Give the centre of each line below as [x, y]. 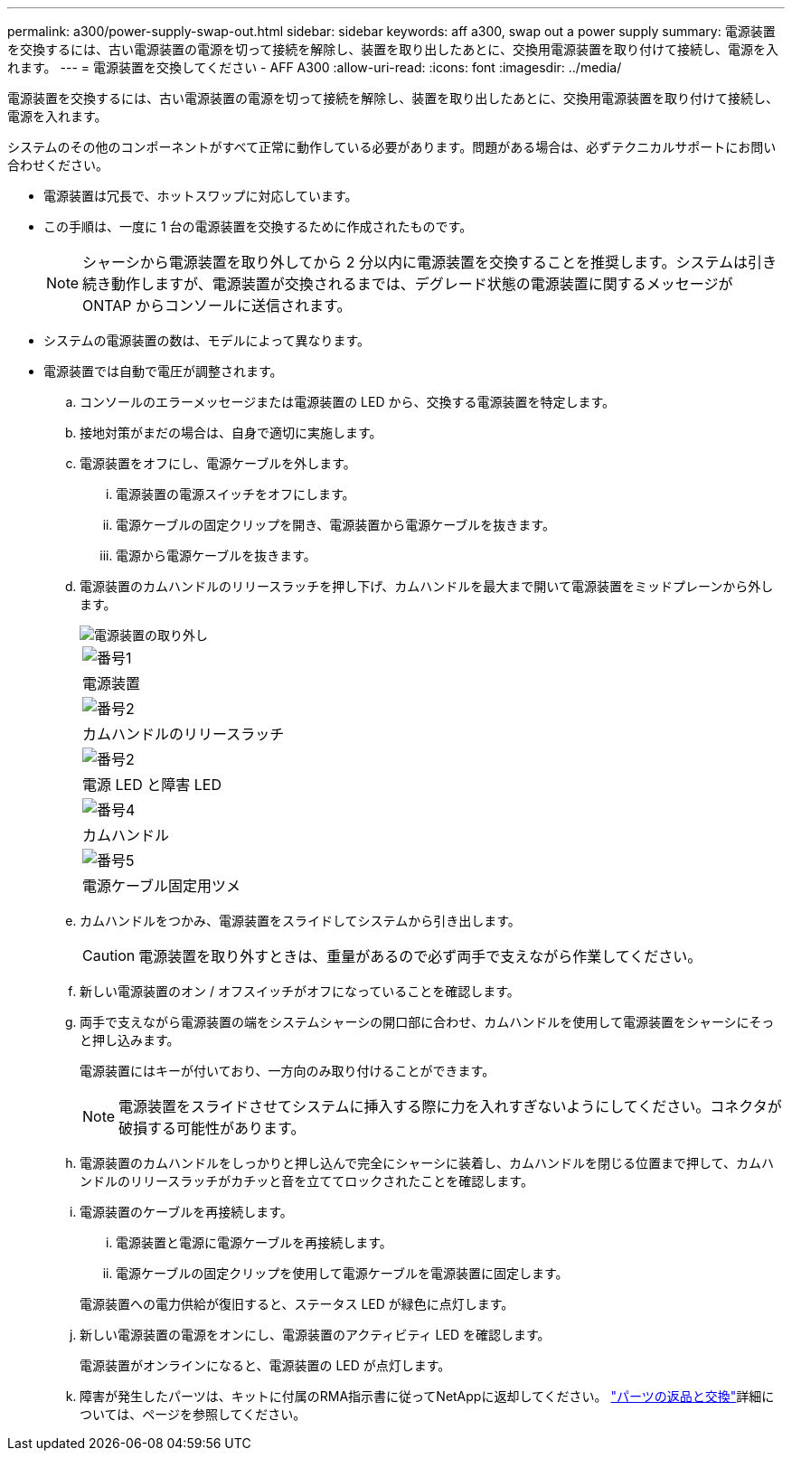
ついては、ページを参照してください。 [193, 1414]
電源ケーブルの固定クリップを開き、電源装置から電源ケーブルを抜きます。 [335, 525]
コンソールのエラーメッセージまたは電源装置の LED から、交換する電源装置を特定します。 [348, 402]
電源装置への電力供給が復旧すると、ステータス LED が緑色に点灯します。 [297, 1304]
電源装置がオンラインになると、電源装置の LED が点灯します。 [265, 1365]
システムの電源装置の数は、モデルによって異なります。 [207, 340]
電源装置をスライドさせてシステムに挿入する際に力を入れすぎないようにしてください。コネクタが [450, 1106]
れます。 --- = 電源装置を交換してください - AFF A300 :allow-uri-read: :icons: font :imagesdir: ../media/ [315, 67]
